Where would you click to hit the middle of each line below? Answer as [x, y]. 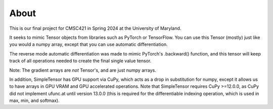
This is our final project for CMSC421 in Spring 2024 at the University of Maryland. [95, 28]
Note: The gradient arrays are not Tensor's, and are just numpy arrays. [83, 70]
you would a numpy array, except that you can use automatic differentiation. [88, 44]
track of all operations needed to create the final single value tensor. [80, 61]
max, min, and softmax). [35, 100]
